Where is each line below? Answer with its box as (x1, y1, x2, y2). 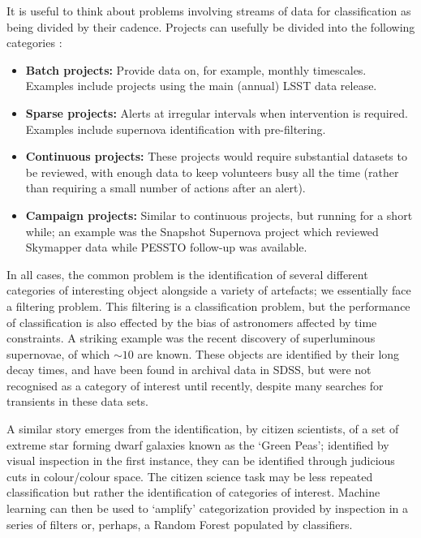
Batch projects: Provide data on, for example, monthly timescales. (25, 61, 367, 78)
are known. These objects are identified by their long (137, 345, 400, 362)
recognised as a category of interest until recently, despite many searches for (6, 377, 384, 394)
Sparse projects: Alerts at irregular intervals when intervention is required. (25, 104, 408, 121)
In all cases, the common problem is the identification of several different (6, 265, 368, 282)
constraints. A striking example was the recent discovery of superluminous (6, 329, 376, 346)
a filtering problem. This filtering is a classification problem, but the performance (6, 297, 410, 314)
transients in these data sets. (6, 393, 149, 410)
